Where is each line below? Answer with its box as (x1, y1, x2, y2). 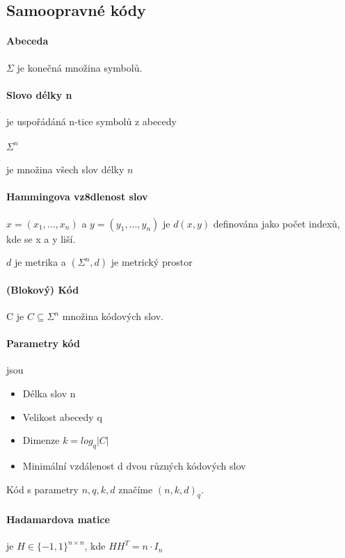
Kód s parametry (6, 481, 79, 496)
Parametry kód (6, 336, 80, 351)
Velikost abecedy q (22, 409, 102, 424)
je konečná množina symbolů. (17, 60, 143, 74)
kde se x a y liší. (6, 231, 76, 246)
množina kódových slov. (62, 309, 164, 324)
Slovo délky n (6, 87, 72, 102)
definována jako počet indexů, (213, 216, 340, 230)
